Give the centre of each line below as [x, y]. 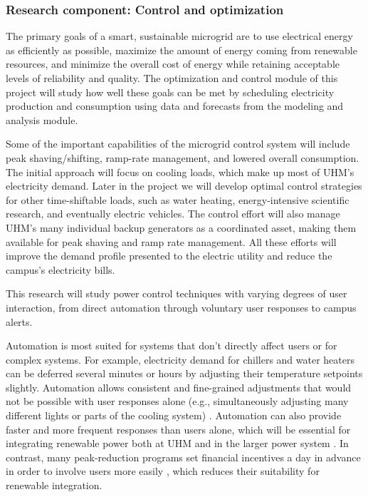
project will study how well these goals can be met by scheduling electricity [170, 92]
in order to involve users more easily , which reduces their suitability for [163, 471]
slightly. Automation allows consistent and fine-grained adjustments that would [179, 387]
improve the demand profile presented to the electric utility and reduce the [169, 256]
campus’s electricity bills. [61, 269]
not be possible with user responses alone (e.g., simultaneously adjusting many [177, 401]
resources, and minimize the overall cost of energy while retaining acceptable [173, 64]
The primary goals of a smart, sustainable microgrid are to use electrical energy [179, 36]
